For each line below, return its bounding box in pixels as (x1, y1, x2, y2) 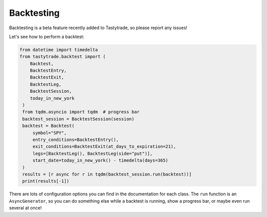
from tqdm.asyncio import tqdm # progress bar (22, 109, 140, 115)
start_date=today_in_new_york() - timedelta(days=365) (32, 158, 169, 163)
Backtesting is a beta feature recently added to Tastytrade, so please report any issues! (9, 25, 187, 31)
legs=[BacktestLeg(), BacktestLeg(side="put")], (32, 151, 153, 156)
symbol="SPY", (32, 130, 67, 135)
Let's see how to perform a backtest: (9, 34, 85, 40)
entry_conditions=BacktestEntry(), (32, 137, 119, 142)
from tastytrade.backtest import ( (19, 54, 106, 59)
